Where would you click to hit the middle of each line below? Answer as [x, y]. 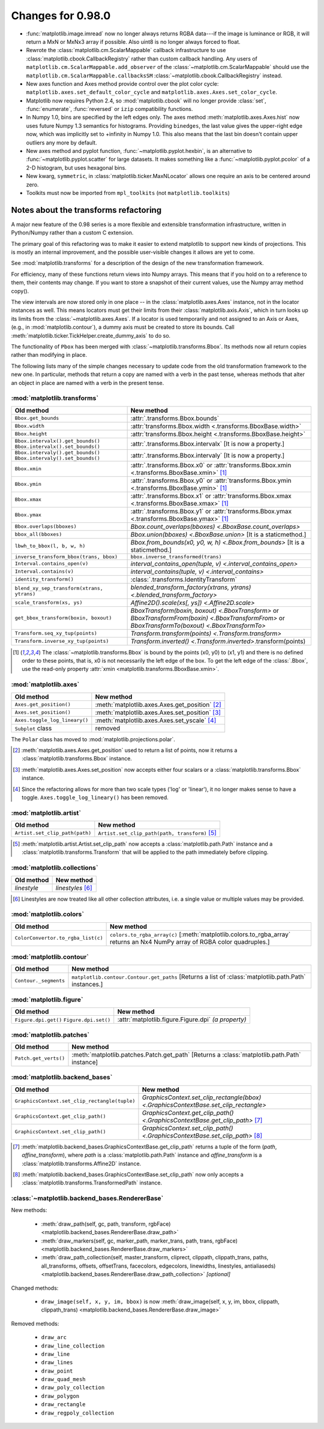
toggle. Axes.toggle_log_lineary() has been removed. [95, 797]
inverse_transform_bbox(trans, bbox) [66, 557]
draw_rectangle [64, 1404]
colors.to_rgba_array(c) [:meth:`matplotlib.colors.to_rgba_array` [200, 934]
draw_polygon [60, 1396]
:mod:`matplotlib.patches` [50, 1034]
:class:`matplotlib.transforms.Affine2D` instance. [82, 1163]
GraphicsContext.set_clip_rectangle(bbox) [202, 1097]
